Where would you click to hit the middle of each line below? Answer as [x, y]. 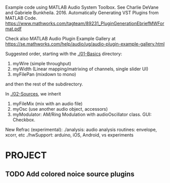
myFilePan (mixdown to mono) [44, 74]
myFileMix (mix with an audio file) [48, 104]
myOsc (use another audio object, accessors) [60, 109]
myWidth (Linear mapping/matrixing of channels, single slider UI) [80, 69]
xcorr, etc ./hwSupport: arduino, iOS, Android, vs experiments [70, 135]
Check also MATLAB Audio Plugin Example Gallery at [60, 38]
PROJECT [26, 155]
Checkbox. [24, 120]
